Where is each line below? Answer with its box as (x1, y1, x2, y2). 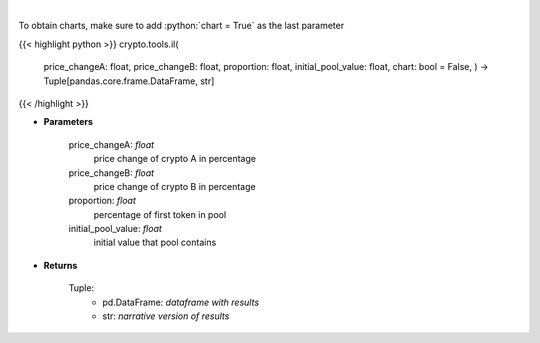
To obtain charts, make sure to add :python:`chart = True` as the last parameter (18, 20, 345, 32)
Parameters (43, 116, 94, 128)
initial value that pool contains (93, 236, 217, 249)
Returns (43, 259, 78, 271)
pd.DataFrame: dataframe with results (102, 296, 260, 308)
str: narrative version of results (102, 310, 230, 322)
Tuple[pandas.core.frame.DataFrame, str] (43, 75, 215, 87)
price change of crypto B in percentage (93, 180, 256, 192)
